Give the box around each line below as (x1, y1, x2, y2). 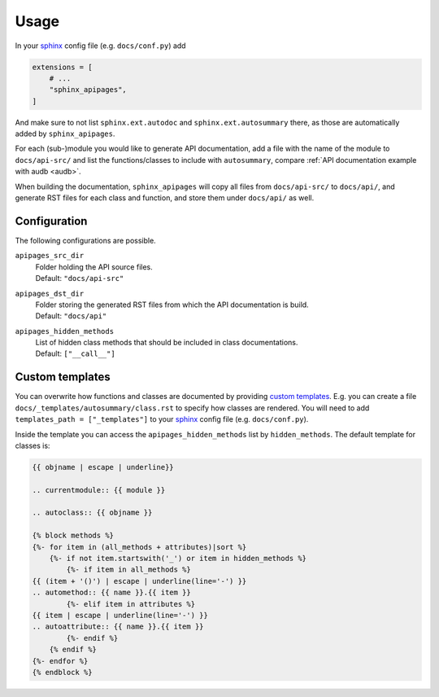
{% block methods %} (32, 531, 114, 541)
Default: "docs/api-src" (35, 274, 124, 283)
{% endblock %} (32, 668, 93, 677)
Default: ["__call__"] (35, 348, 115, 358)
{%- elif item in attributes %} (66, 599, 195, 608)
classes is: (15, 441, 50, 450)
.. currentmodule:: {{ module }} (32, 485, 166, 494)
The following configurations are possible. (15, 235, 156, 245)
